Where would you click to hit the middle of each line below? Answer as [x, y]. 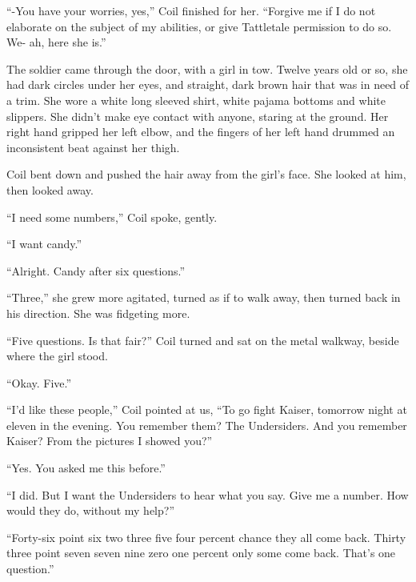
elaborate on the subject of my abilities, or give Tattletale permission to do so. [199, 26]
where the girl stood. [57, 356]
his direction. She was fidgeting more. [98, 313]
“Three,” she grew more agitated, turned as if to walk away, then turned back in [204, 297]
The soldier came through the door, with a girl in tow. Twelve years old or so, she [207, 68]
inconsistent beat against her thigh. [93, 147]
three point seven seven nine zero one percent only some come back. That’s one [201, 553]
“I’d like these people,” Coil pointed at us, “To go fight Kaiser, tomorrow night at [207, 409]
